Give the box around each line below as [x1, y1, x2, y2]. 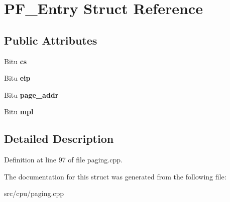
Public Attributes [4, 32, 97, 48]
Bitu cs [4, 56, 27, 66]
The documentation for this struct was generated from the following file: [4, 171, 226, 181]
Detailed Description [4, 131, 114, 146]
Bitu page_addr [4, 89, 59, 100]
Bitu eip [4, 73, 31, 83]
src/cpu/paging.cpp [4, 188, 64, 198]
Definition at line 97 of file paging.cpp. [4, 154, 123, 165]
